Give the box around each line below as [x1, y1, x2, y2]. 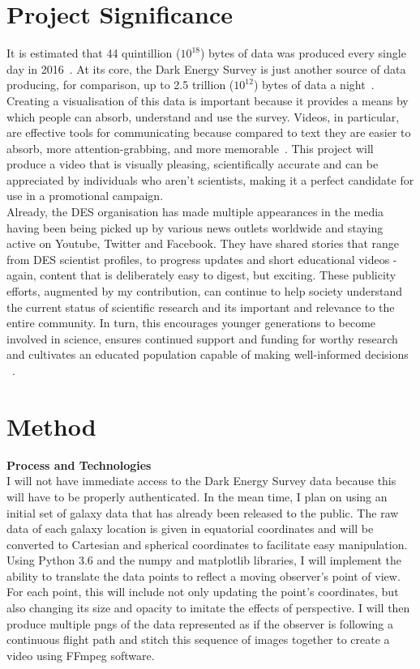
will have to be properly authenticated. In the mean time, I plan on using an [6, 488, 388, 505]
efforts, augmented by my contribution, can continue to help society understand [6, 283, 403, 300]
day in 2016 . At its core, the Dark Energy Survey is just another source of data [6, 60, 406, 77]
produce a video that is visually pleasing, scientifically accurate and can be [6, 156, 379, 173]
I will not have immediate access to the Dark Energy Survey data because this [6, 472, 396, 489]
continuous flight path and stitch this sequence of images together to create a [6, 631, 390, 648]
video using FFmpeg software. [6, 646, 155, 663]
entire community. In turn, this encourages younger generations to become [6, 314, 376, 331]
